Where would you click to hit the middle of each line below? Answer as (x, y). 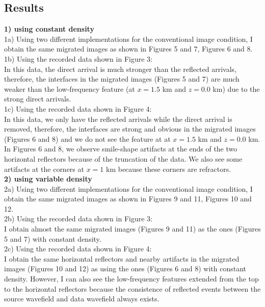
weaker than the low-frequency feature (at (70, 88)
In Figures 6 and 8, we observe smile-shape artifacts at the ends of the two (121, 149)
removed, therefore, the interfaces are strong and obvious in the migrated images (130, 129)
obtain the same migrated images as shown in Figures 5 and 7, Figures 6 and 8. (128, 49)
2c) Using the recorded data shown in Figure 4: (78, 249)
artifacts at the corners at (44, 169)
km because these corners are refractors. (168, 169)
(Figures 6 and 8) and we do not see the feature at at (87, 138)
